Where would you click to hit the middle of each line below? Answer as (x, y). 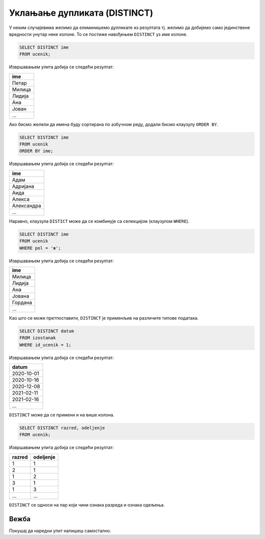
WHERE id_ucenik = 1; (45, 345)
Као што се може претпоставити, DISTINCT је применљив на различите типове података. (104, 318)
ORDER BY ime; (36, 151)
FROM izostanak (38, 338)
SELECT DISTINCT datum (47, 331)
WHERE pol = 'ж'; (40, 248)
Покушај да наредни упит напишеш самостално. (60, 531)
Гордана (22, 302)
